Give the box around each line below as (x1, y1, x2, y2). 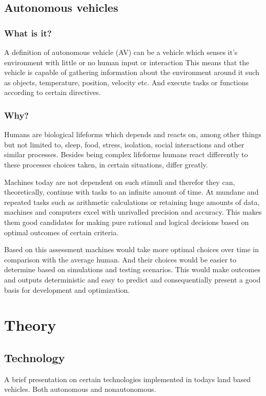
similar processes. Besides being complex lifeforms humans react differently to (4, 149, 248, 160)
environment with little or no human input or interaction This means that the (4, 56, 250, 67)
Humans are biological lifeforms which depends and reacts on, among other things (4, 129, 261, 140)
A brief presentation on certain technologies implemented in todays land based (4, 373, 251, 384)
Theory (4, 314, 56, 335)
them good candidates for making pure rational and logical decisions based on (4, 216, 249, 227)
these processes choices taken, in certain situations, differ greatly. (4, 159, 208, 169)
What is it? (4, 26, 52, 39)
